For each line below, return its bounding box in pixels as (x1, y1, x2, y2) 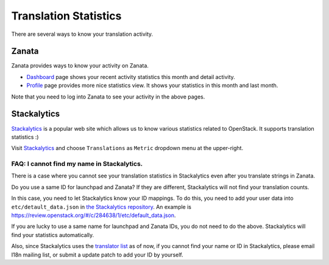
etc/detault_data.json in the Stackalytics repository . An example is (11, 203, 192, 210)
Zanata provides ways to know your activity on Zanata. (11, 62, 149, 69)
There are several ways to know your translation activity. (11, 30, 154, 38)
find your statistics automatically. (11, 231, 94, 238)
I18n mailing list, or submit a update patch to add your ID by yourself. (11, 251, 184, 258)
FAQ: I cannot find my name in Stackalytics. (11, 160, 143, 168)
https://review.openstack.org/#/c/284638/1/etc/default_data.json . (11, 212, 176, 219)
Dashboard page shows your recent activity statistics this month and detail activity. (26, 73, 236, 80)
